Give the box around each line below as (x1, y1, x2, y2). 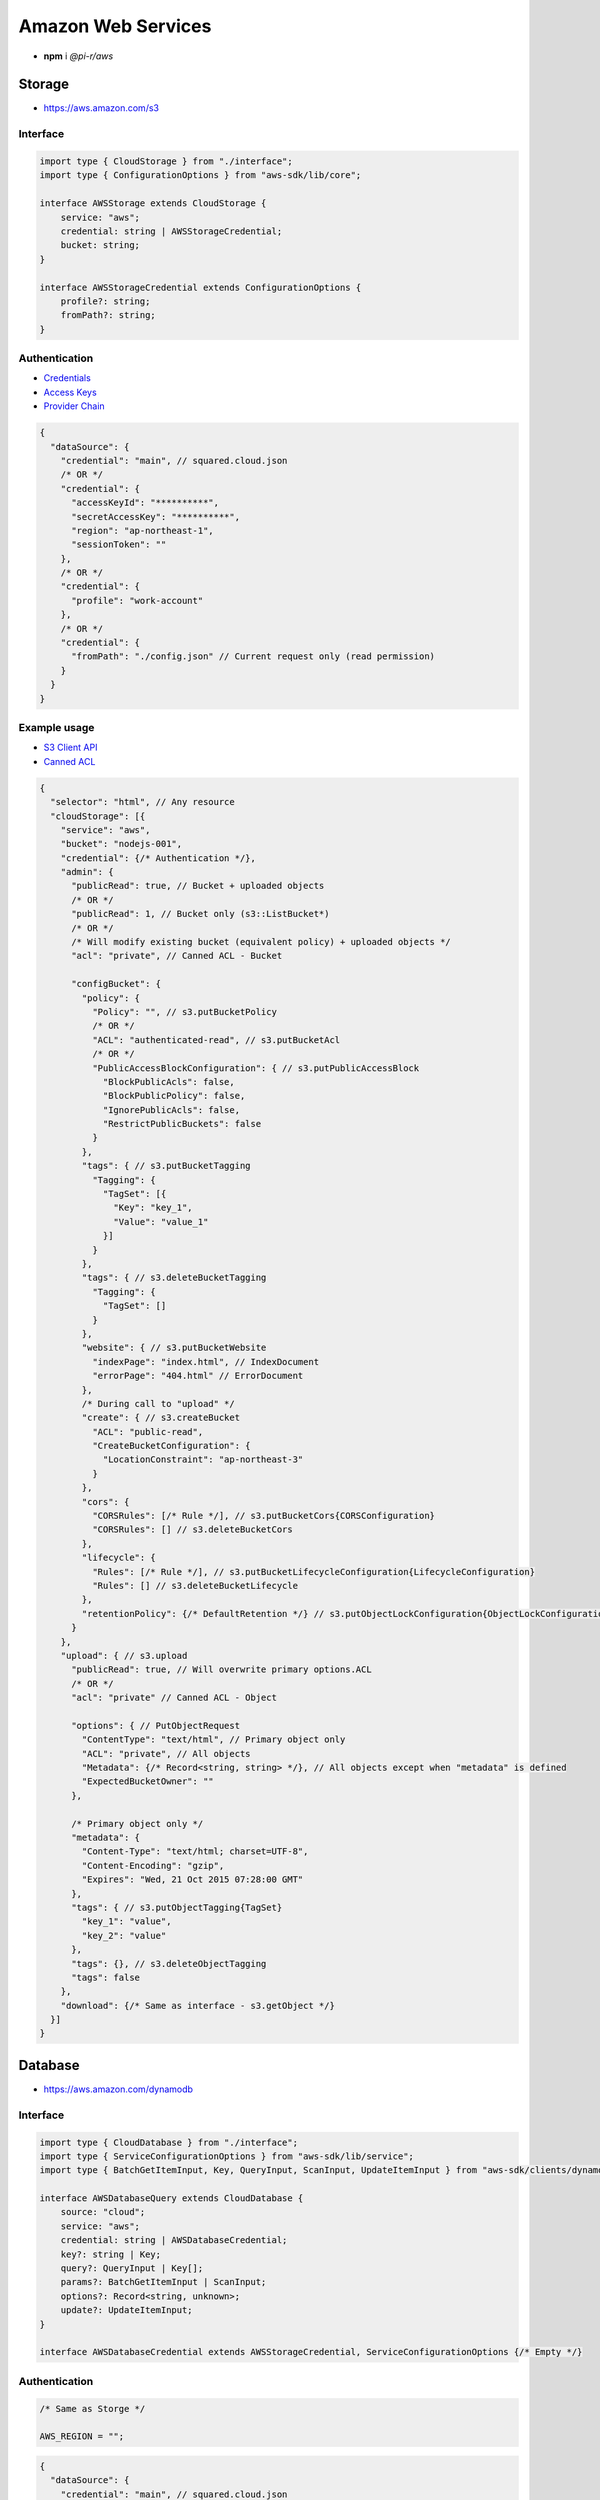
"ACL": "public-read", (91, 1426, 204, 1437)
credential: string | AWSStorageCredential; (60, 225, 283, 237)
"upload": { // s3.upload (60, 1650, 188, 1661)
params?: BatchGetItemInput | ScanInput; (60, 2276, 267, 2288)
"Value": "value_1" (113, 1216, 209, 1227)
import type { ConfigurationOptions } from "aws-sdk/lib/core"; (39, 170, 362, 181)
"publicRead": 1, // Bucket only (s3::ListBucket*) (71, 908, 330, 920)
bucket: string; (60, 240, 140, 251)
